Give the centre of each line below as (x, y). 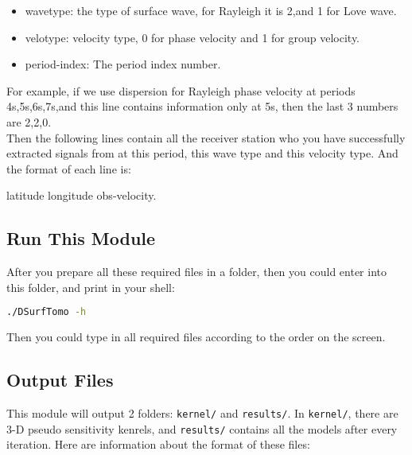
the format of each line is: (69, 168)
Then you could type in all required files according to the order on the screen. (196, 337)
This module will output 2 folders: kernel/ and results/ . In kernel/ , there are (202, 413)
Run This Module (81, 238)
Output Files (60, 380)
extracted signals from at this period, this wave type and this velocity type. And (202, 153)
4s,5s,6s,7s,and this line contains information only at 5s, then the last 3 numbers (202, 106)
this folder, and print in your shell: (91, 287)
